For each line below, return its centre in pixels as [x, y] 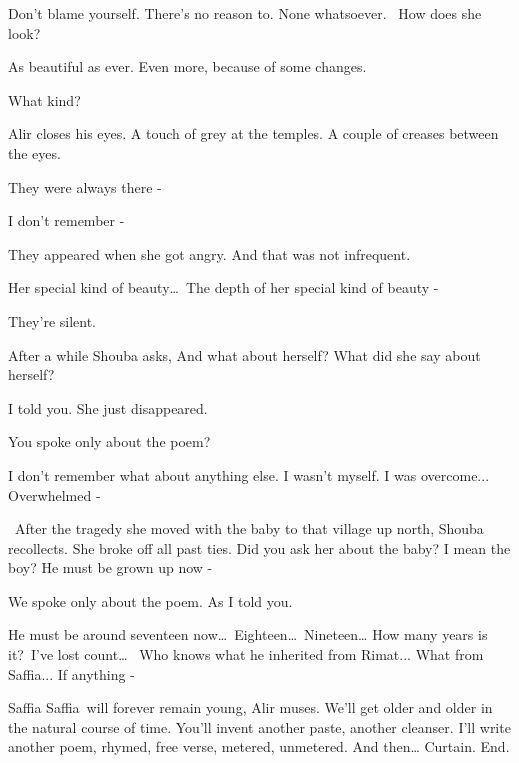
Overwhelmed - [54, 494]
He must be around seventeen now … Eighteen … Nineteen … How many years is [248, 634]
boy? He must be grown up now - [110, 567]
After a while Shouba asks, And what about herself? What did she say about [244, 354]
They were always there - [85, 186]
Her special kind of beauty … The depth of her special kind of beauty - [223, 287]
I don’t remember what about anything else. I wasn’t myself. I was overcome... [249, 474]
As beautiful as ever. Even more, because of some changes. [187, 66]
